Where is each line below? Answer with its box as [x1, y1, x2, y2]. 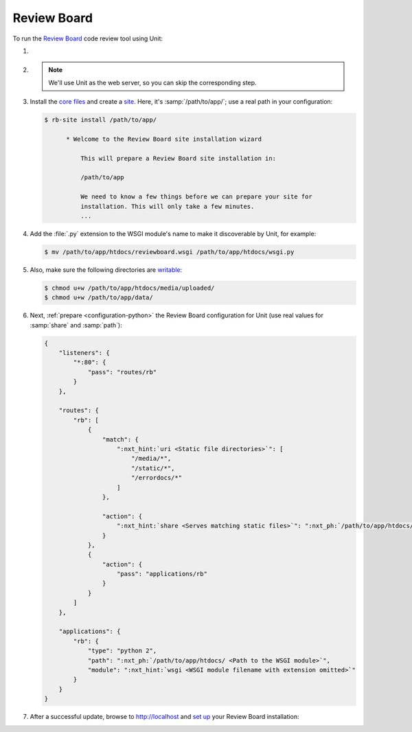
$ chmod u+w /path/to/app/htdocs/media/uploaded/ [44, 284, 215, 292]
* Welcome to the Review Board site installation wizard [66, 135, 262, 143]
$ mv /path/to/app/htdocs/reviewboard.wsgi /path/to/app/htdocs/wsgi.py [44, 248, 295, 255]
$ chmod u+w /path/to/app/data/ [44, 294, 154, 301]
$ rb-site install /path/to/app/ [44, 116, 157, 124]
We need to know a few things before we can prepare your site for [80, 193, 312, 201]
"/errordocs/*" [130, 474, 182, 482]
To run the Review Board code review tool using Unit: [12, 34, 163, 43]
